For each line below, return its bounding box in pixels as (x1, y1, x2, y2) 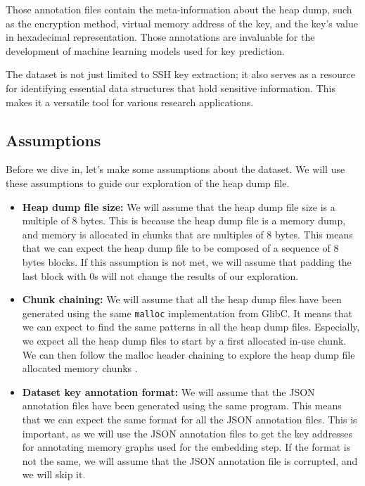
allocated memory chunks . (22, 361, 138, 376)
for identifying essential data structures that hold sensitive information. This (6, 80, 335, 95)
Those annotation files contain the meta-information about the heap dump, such (6, 2, 352, 16)
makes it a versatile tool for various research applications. (6, 94, 254, 109)
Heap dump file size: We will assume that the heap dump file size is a (22, 199, 335, 214)
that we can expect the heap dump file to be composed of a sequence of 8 (22, 241, 339, 255)
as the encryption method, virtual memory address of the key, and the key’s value (6, 15, 358, 30)
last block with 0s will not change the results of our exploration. (22, 268, 299, 283)
